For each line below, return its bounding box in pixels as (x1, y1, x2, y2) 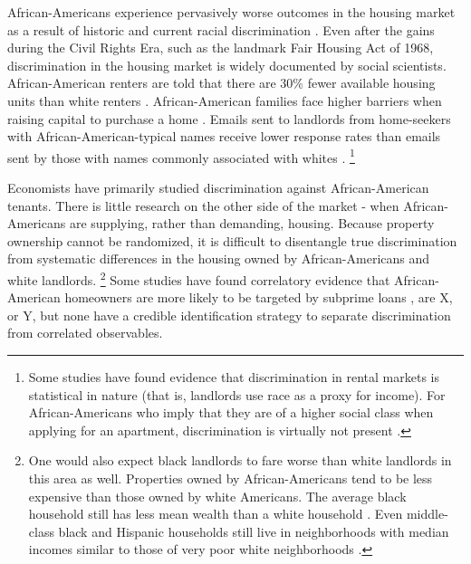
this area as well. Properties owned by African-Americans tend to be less (28, 468, 433, 487)
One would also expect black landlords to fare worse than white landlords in (28, 451, 452, 470)
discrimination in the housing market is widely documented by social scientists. (7, 55, 447, 74)
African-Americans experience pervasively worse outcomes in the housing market (7, 3, 456, 21)
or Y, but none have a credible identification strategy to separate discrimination (7, 305, 451, 324)
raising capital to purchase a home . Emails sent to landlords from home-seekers (7, 109, 451, 128)
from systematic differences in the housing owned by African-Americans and (7, 249, 430, 268)
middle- (406, 504, 448, 523)
